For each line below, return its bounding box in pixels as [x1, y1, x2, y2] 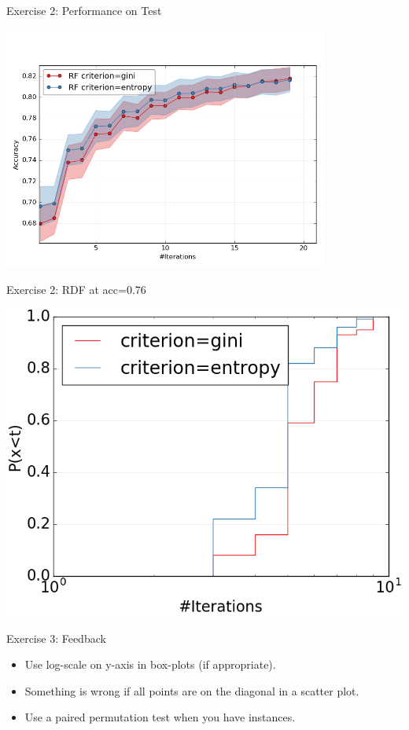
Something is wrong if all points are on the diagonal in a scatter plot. [24, 682, 359, 699]
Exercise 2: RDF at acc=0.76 [6, 281, 146, 297]
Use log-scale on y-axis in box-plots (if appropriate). [24, 656, 276, 673]
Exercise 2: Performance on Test [6, 2, 162, 18]
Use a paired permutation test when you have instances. [24, 709, 296, 725]
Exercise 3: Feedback [6, 629, 106, 646]
